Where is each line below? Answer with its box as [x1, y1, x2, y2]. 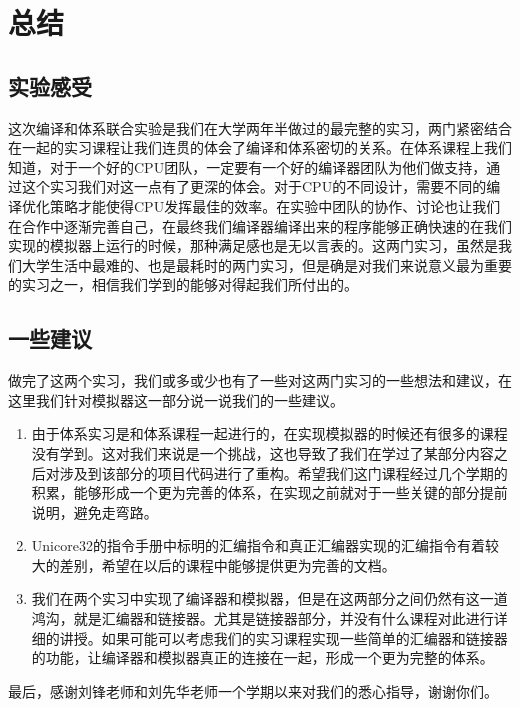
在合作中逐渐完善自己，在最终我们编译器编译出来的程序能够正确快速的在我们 [8, 215, 512, 236]
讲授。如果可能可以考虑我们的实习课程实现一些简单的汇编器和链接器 [59, 627, 508, 648]
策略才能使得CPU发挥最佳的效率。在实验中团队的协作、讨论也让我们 [49, 195, 501, 216]
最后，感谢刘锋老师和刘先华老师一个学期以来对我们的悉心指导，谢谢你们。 [8, 680, 498, 701]
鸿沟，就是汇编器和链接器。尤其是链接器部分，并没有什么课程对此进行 [31, 608, 494, 629]
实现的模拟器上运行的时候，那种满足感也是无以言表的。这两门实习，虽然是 [8, 235, 498, 256]
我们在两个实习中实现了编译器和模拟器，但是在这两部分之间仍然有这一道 [31, 588, 508, 609]
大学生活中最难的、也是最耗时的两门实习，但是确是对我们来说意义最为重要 [21, 254, 512, 275]
